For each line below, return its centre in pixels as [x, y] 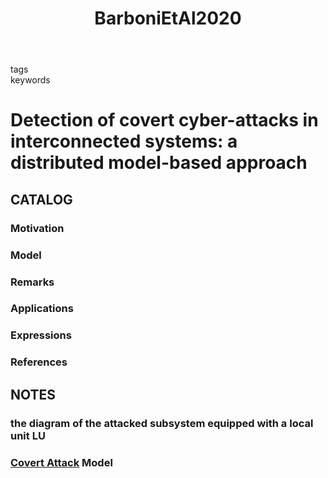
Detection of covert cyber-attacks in [164, 120]
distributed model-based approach [159, 163]
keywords [30, 80]
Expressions [41, 335]
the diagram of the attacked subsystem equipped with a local [162, 423]
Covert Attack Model [61, 462]
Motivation [37, 228]
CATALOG [41, 199]
